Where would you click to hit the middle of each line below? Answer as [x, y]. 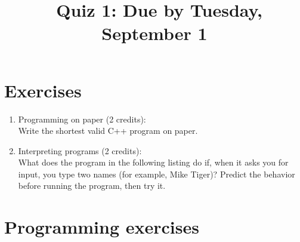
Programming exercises [102, 227]
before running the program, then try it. [92, 186]
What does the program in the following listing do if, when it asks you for [153, 162]
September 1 [154, 33]
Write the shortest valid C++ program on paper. [108, 131]
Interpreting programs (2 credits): [80, 150]
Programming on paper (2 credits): [82, 119]
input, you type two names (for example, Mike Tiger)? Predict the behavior [157, 174]
